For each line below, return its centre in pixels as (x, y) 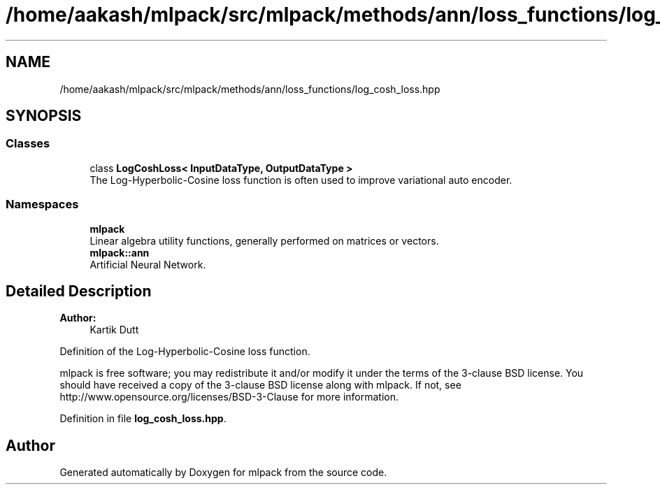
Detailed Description (79, 291)
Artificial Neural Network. (148, 264)
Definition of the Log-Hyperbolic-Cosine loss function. (185, 352)
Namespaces (42, 204)
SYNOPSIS (44, 116)
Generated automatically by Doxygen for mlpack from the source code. (223, 473)
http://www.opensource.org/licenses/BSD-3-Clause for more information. (229, 397)
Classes (28, 144)
